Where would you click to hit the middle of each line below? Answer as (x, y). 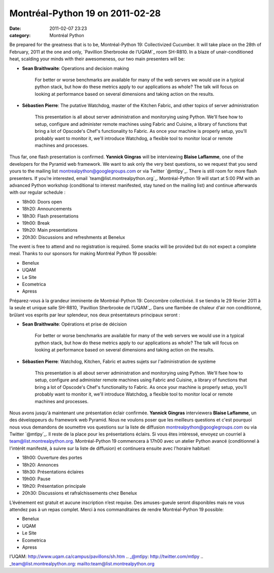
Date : (15, 28)
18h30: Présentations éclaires (53, 472)
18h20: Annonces (40, 464)
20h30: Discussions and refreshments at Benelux (74, 237)
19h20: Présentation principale (54, 486)
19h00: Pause (36, 479)
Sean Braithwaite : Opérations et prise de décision (74, 324)
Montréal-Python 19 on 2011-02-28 (85, 13)
